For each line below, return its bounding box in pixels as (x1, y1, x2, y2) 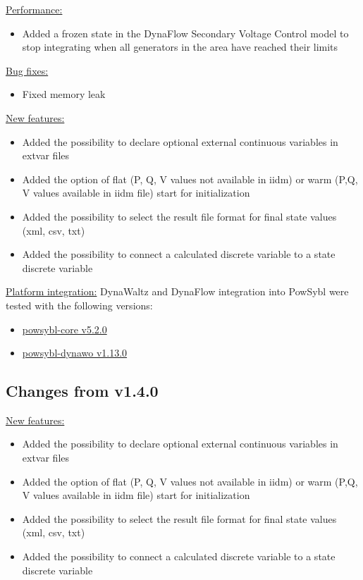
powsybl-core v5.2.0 (22, 321, 107, 336)
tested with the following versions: (6, 297, 153, 312)
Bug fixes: (6, 63, 49, 78)
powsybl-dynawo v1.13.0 (22, 345, 128, 360)
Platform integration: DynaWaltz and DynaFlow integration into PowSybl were (6, 284, 349, 299)
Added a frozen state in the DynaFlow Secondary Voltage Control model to (22, 25, 349, 40)
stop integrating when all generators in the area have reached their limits (22, 39, 338, 54)
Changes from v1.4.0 (6, 380, 159, 402)
